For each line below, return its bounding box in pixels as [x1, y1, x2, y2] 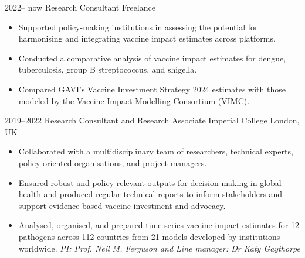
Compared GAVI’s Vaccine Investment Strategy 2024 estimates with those [18, 82, 286, 95]
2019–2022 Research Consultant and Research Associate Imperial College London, [5, 114, 300, 126]
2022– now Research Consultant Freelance [5, 1, 155, 13]
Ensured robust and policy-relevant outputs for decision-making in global [18, 176, 282, 188]
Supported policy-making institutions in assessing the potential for [18, 20, 258, 33]
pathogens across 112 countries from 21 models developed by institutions [18, 230, 280, 242]
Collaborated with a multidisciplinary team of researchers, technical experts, [18, 145, 293, 157]
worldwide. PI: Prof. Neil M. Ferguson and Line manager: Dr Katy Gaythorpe [18, 242, 300, 254]
